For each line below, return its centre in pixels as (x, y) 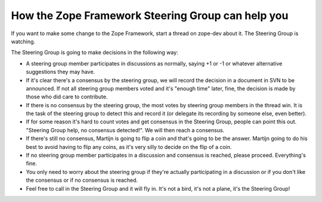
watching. (23, 41)
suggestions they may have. (61, 72)
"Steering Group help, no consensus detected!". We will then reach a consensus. (125, 130)
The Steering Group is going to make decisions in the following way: (95, 52)
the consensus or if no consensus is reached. (82, 180)
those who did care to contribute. (67, 97)
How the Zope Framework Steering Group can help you (150, 15)
